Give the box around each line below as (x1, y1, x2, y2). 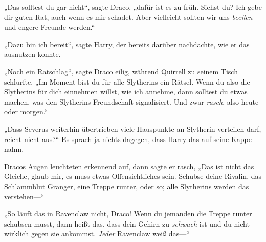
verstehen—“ (4, 191, 45, 201)
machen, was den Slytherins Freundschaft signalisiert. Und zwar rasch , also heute (4, 96, 259, 107)
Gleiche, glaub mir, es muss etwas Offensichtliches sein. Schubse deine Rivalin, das (4, 171, 262, 181)
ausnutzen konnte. (4, 49, 61, 59)
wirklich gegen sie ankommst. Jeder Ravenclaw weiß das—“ (4, 228, 190, 239)
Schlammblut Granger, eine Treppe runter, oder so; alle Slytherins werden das (4, 180, 249, 191)
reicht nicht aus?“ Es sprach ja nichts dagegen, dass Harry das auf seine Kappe (4, 133, 252, 144)
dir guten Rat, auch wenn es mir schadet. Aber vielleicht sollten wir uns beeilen (4, 11, 253, 22)
